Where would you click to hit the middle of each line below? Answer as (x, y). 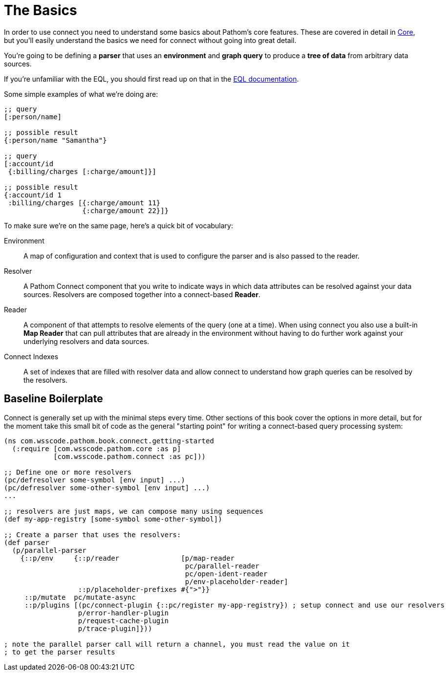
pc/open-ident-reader (226, 574)
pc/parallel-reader (222, 566)
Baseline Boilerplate (53, 399)
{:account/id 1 (33, 195)
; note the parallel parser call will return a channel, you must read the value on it (177, 644)
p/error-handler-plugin (123, 613)
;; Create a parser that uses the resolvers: (93, 534)
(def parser (27, 542)
